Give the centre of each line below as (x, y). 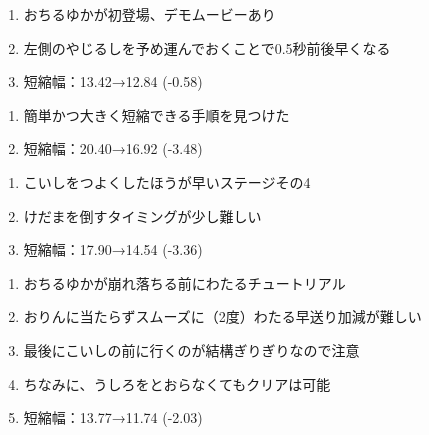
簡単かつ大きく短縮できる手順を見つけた (156, 114)
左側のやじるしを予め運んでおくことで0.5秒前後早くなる (207, 47)
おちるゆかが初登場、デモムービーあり (149, 14)
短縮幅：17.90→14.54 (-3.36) (113, 249)
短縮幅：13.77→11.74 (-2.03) (113, 417)
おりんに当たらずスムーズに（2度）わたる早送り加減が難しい (222, 316)
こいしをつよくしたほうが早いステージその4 (167, 181)
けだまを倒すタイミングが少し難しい (142, 215)
